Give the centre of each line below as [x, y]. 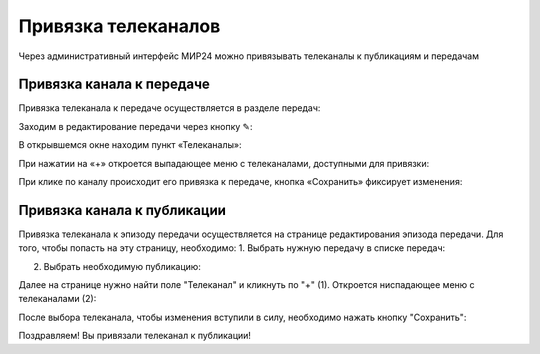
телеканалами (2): [57, 299]
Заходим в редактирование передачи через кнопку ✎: [136, 126]
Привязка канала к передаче [114, 84]
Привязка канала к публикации [122, 210]
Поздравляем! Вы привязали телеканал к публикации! [135, 336]
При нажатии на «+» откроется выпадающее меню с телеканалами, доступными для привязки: [224, 163]
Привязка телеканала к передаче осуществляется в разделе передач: [169, 108]
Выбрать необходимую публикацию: [122, 266]
